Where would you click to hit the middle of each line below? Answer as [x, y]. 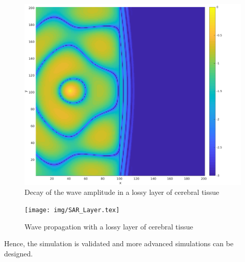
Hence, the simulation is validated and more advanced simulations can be [119, 243]
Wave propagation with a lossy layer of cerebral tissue [109, 226]
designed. [19, 253]
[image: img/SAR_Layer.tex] [72, 210]
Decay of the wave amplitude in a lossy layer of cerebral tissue [122, 192]
